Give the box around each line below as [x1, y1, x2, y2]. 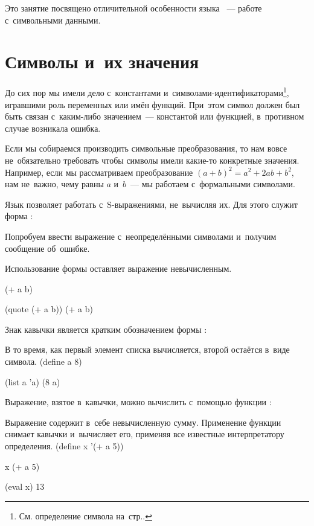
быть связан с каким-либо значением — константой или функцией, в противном [5, 110, 304, 123]
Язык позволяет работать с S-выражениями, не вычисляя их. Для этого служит [5, 197, 298, 210]
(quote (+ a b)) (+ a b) [5, 303, 93, 315]
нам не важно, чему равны [5, 178, 104, 190]
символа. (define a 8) [5, 355, 82, 368]
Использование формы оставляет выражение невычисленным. [5, 262, 232, 275]
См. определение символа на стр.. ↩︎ [19, 509, 152, 522]
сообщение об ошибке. [5, 242, 90, 254]
